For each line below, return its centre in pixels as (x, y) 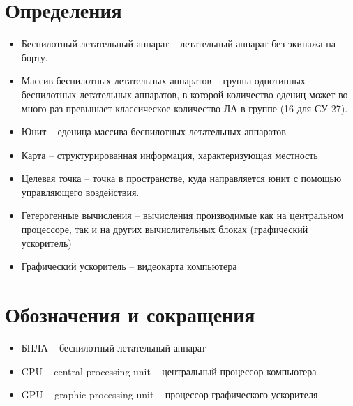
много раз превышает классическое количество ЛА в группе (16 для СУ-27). (185, 108)
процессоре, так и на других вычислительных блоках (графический (165, 229)
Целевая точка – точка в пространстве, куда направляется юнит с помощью (181, 178)
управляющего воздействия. (80, 191)
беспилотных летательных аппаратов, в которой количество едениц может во (185, 94)
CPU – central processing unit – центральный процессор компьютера (169, 371)
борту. (35, 57)
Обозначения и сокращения (130, 314)
